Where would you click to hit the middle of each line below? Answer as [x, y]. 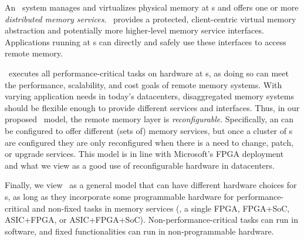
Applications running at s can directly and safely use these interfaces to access [146, 41]
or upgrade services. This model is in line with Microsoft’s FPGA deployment [144, 154]
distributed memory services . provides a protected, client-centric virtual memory [151, 19]
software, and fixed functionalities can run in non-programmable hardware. [139, 231]
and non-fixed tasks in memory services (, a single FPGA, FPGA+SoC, [161, 208]
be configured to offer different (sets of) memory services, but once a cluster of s [149, 130]
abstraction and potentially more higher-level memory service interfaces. [134, 30]
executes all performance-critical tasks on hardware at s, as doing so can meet [148, 73]
